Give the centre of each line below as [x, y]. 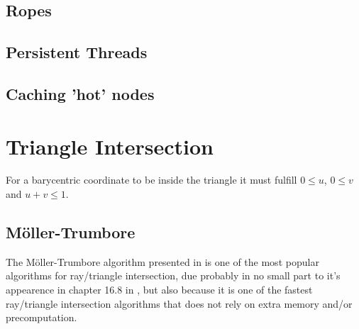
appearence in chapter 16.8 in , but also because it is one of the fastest [159, 290]
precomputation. [42, 317]
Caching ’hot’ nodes [80, 93]
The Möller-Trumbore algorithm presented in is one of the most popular [162, 261]
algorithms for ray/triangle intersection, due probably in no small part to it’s [173, 275]
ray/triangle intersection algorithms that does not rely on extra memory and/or [179, 303]
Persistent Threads [77, 52]
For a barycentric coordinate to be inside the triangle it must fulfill [151, 180]
